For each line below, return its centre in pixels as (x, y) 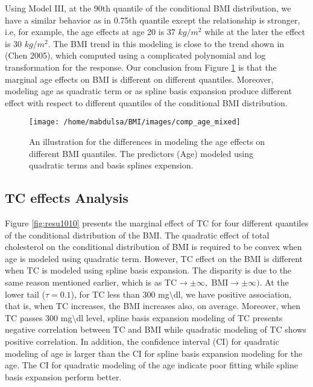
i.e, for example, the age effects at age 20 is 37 (90, 32)
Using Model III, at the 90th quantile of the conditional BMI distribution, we (148, 8)
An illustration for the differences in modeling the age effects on (147, 141)
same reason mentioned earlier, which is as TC (91, 282)
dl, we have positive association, (232, 294)
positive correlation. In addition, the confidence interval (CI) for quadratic (142, 341)
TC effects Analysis (67, 198)
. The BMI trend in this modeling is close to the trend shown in (166, 43)
